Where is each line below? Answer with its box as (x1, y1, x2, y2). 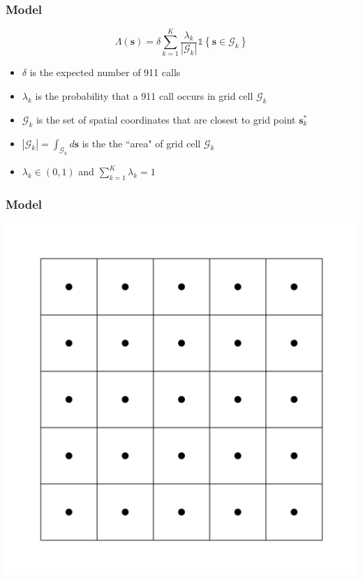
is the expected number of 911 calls (29, 65, 181, 80)
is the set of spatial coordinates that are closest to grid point (36, 112, 296, 126)
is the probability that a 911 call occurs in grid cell (35, 88, 253, 103)
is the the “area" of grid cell (82, 135, 201, 150)
